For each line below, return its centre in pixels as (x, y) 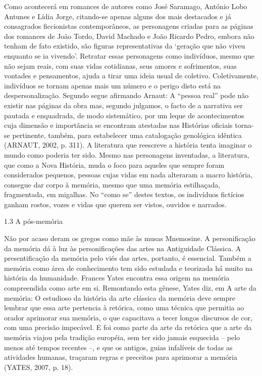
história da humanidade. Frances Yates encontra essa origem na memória (117, 278)
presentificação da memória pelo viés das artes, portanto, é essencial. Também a (128, 258)
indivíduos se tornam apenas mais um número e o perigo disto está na (113, 85)
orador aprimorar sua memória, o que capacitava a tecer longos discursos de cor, (128, 317)
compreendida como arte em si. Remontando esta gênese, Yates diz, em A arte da (130, 288)
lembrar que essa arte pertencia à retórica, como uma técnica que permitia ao (124, 308)
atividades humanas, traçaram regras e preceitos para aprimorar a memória (121, 357)
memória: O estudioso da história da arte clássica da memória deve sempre (120, 297)
